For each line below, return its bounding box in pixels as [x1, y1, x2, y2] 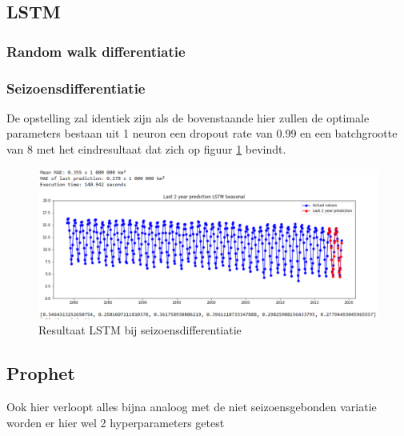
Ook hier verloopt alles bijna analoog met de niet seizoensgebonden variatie [6, 398, 377, 414]
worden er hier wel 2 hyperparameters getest [6, 414, 225, 430]
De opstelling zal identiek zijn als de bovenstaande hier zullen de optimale [6, 109, 370, 126]
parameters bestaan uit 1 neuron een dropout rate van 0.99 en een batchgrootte [6, 125, 398, 142]
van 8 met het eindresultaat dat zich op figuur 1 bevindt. [6, 141, 286, 158]
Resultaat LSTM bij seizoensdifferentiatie [38, 322, 242, 338]
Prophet [6, 361, 75, 386]
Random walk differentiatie [6, 41, 186, 61]
